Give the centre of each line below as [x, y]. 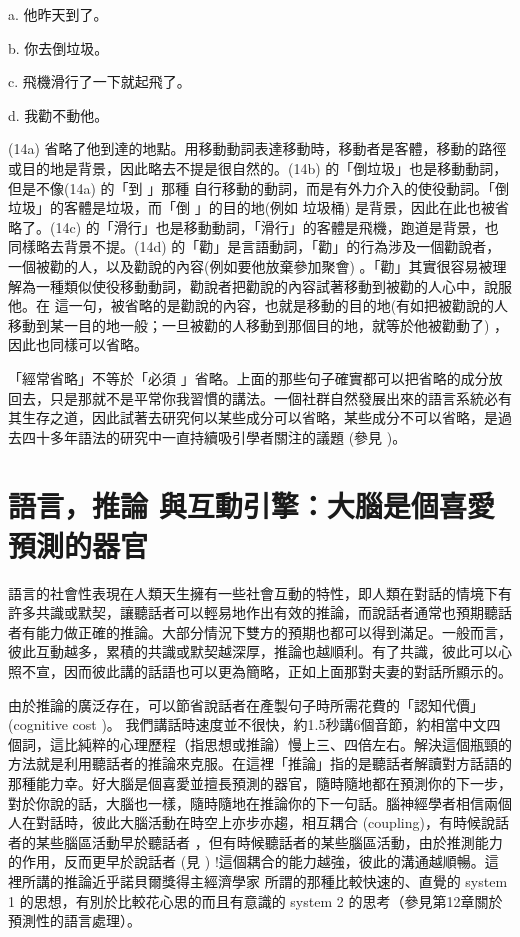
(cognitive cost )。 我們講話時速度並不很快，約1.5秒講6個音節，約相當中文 [247, 724]
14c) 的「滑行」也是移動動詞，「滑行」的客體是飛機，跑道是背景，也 [277, 226]
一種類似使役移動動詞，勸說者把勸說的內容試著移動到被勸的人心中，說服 [273, 285]
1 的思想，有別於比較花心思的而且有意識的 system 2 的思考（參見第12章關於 [255, 900]
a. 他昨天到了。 [58, 14]
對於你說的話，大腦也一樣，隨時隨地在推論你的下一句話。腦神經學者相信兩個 [260, 802]
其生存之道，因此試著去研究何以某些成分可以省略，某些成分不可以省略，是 [253, 417]
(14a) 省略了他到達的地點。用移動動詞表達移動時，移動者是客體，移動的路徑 [257, 148]
